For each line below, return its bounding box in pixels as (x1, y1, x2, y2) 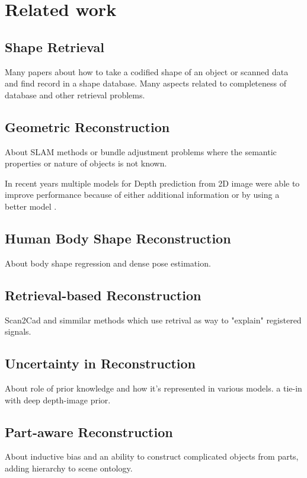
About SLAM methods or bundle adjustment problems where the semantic (5, 145, 277, 158)
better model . (5, 200, 57, 212)
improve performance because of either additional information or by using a (5, 188, 280, 201)
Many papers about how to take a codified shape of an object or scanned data (5, 65, 289, 78)
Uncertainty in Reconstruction (5, 354, 196, 373)
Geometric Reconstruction (5, 117, 170, 136)
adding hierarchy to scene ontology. (5, 461, 133, 474)
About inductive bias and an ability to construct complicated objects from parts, (5, 450, 299, 463)
